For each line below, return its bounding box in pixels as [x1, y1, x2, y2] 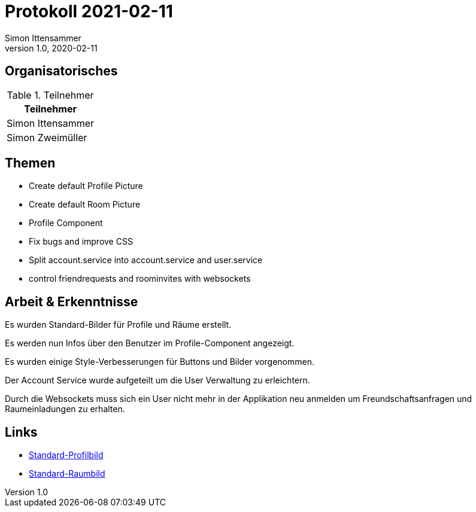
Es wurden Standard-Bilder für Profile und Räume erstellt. [5, 319, 232, 330]
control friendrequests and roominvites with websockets [29, 273, 251, 284]
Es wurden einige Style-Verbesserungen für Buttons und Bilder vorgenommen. [5, 356, 314, 367]
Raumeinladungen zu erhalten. [5, 404, 125, 415]
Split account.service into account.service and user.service [29, 255, 263, 266]
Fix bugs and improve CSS [29, 236, 133, 247]
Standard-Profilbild [29, 450, 104, 461]
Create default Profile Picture [29, 181, 143, 191]
